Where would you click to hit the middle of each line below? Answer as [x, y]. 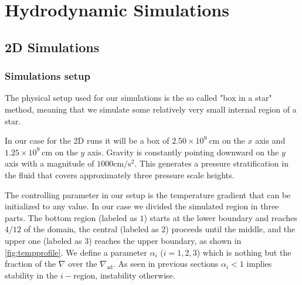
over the [83, 264]
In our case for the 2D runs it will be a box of [87, 140]
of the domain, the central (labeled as [91, 229]
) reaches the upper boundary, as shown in [165, 240]
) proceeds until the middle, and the [230, 229]
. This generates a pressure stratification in [211, 163]
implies [259, 264]
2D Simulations [52, 47]
